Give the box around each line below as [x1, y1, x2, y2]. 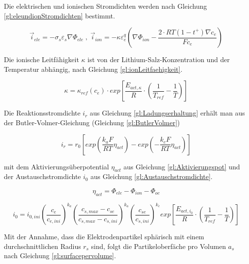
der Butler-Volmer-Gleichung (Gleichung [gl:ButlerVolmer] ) [4, 117, 180, 127]
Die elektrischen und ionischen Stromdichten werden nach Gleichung [4, 1, 207, 11]
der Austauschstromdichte [4, 171, 81, 181]
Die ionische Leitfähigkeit [4, 54, 79, 65]
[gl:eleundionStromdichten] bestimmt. [4, 10, 115, 20]
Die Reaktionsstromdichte [4, 108, 81, 118]
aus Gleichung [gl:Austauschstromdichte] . [90, 171, 213, 181]
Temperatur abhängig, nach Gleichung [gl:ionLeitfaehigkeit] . [4, 64, 183, 74]
